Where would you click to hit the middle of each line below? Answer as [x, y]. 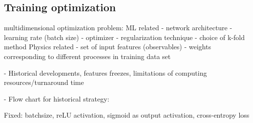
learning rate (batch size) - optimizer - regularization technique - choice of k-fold [124, 37]
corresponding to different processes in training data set [87, 56]
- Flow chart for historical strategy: [57, 98]
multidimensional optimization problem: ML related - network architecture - [118, 28]
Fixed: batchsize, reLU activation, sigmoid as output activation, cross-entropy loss [127, 115]
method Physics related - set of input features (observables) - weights [107, 47]
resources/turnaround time [44, 82]
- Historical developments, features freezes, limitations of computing [105, 72]
